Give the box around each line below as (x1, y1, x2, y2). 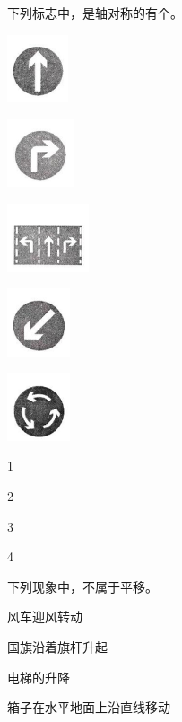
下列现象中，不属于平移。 (7, 577, 158, 595)
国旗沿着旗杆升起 (7, 638, 108, 656)
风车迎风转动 (7, 607, 82, 626)
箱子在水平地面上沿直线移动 (7, 698, 170, 717)
